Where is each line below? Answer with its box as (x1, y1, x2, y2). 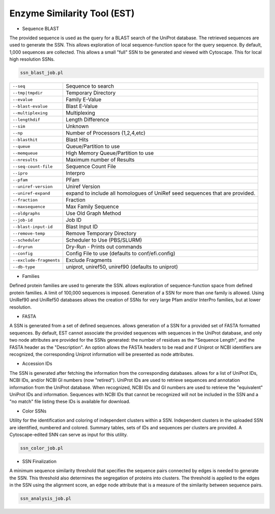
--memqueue (12, 150, 38, 156)
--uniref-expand (12, 190, 50, 196)
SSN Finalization (22, 458, 57, 464)
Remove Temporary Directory (65, 230, 137, 237)
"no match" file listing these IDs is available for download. (9, 398, 131, 405)
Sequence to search (65, 83, 114, 90)
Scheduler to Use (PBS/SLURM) (65, 237, 142, 244)
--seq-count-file (12, 164, 53, 169)
